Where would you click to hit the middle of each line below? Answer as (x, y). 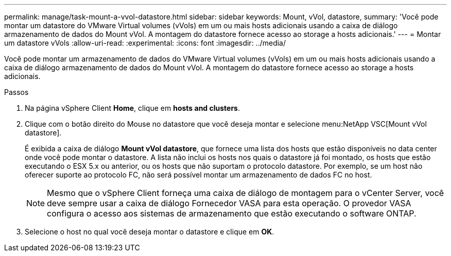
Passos (16, 92)
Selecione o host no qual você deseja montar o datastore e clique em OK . (150, 232)
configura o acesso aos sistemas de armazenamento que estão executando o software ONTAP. (232, 213)
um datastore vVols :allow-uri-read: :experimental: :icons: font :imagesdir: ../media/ (145, 43)
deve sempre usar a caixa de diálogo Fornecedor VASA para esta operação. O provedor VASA (229, 203)
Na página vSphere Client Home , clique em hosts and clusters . (133, 108)
